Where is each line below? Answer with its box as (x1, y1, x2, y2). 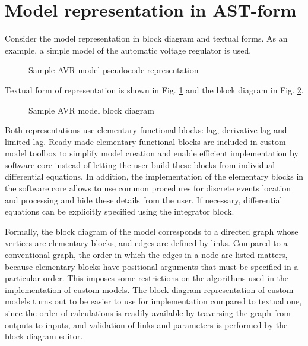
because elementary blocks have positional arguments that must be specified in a (5, 260, 299, 272)
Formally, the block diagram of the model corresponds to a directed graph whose (5, 225, 299, 237)
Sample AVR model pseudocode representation (28, 64, 199, 76)
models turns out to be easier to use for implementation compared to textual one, (5, 295, 302, 307)
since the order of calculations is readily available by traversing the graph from (5, 307, 291, 319)
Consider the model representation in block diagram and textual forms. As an (5, 32, 288, 45)
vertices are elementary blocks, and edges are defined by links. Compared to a (5, 237, 288, 249)
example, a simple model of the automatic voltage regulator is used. (5, 43, 252, 56)
